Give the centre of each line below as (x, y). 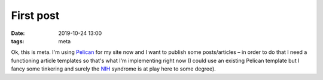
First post (35, 15)
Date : (18, 33)
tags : (18, 41)
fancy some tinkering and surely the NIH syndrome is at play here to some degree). (114, 69)
